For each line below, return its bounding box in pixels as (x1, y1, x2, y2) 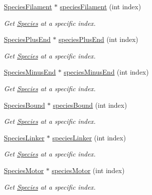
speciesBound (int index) (53, 99, 127, 110)
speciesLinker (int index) (52, 132, 126, 142)
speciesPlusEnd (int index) (58, 34, 138, 44)
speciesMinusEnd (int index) (63, 67, 149, 77)
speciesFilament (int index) (60, 1, 141, 11)
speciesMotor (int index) (52, 165, 125, 175)
